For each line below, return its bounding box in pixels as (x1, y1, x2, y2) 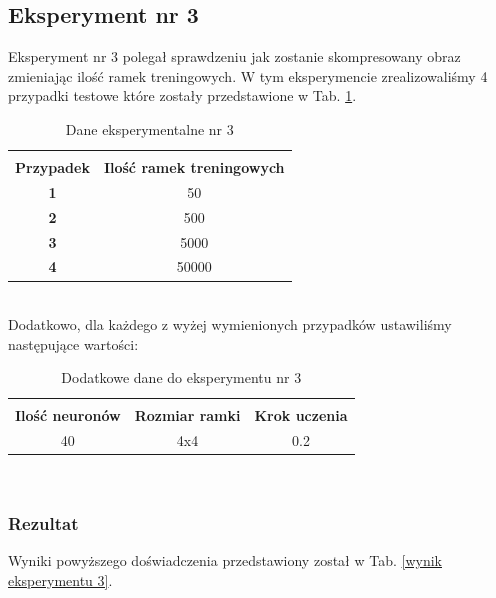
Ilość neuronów (15, 405, 121, 426)
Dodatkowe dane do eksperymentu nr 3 (61, 367, 302, 388)
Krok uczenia (254, 405, 348, 426)
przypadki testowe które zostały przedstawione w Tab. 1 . (8, 85, 357, 106)
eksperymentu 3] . (8, 569, 113, 590)
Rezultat (8, 510, 79, 535)
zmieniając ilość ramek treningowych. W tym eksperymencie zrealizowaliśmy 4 (8, 65, 488, 86)
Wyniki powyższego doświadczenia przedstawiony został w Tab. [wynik (8, 550, 442, 571)
